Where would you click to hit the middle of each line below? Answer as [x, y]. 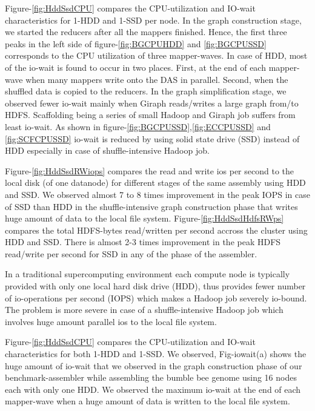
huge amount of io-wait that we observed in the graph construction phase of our [154, 365]
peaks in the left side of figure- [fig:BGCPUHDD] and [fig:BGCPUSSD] [136, 43]
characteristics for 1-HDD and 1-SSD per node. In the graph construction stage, [153, 20]
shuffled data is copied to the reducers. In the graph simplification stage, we [146, 91]
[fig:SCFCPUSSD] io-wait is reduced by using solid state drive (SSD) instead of [152, 138]
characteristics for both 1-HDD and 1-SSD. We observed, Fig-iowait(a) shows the [156, 354]
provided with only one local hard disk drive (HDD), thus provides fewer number [155, 286]
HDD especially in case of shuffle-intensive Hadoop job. [107, 150]
